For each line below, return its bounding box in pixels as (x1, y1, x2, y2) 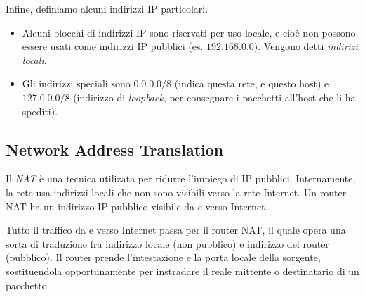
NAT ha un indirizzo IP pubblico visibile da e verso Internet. (6, 198, 268, 213)
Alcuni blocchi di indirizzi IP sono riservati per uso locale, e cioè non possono (22, 25, 356, 39)
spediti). (22, 103, 58, 118)
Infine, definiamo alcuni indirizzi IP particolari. (6, 1, 208, 15)
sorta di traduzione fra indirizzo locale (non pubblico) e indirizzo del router (6, 236, 329, 251)
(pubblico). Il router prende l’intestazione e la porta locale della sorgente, (6, 250, 321, 265)
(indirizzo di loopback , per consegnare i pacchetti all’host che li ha (73, 89, 356, 104)
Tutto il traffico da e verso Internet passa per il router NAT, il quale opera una (6, 222, 346, 237)
